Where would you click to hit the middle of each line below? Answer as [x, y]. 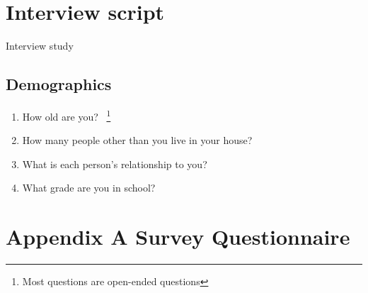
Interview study [40, 46]
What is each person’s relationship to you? [115, 164]
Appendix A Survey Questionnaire [178, 237]
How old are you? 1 [67, 115]
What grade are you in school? [89, 188]
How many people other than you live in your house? [137, 140]
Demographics [59, 84]
